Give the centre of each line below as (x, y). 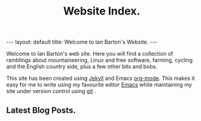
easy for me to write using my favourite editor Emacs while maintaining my (99, 85)
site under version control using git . (51, 91)
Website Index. (102, 11)
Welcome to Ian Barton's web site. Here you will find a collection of (90, 54)
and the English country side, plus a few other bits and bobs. (82, 67)
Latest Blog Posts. (41, 110)
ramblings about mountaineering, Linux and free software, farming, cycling (99, 60)
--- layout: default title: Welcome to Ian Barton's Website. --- (82, 42)
